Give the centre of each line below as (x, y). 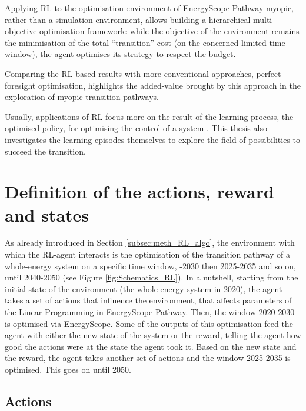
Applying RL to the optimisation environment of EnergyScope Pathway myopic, (149, 8)
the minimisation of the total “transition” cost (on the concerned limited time (145, 42)
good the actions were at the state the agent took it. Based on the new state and (151, 346)
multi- (264, 19)
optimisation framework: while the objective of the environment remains (169, 31)
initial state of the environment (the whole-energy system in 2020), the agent (144, 288)
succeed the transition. (45, 151)
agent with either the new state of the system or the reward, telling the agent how (153, 335)
